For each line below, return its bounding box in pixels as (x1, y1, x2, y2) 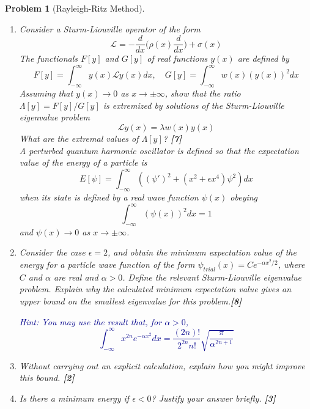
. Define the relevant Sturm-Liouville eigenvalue (122, 270, 302, 283)
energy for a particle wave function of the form (19, 258, 195, 271)
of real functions (147, 52, 208, 65)
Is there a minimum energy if (19, 391, 130, 404)
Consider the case (19, 246, 86, 259)
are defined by (237, 52, 289, 65)
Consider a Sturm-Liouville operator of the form (19, 22, 201, 35)
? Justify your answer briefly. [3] (151, 391, 276, 404)
